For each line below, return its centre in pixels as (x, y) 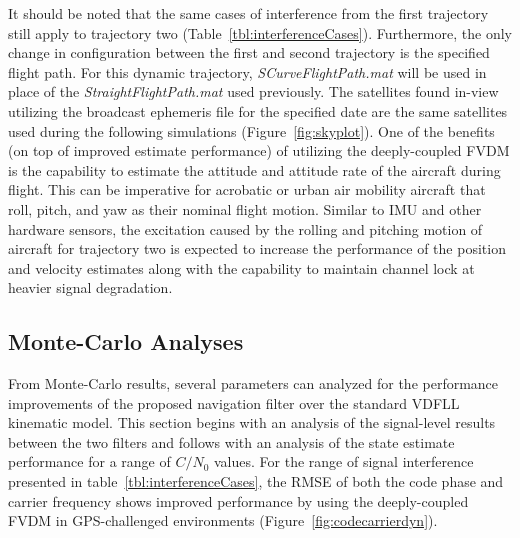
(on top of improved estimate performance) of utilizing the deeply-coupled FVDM (259, 150)
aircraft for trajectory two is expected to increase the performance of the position (257, 248)
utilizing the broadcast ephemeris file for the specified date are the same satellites (258, 110)
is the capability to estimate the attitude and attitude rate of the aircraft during (254, 169)
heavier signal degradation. (90, 287)
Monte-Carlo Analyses (126, 341)
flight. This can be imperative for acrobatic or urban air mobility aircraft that (247, 189)
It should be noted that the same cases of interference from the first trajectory (248, 13)
